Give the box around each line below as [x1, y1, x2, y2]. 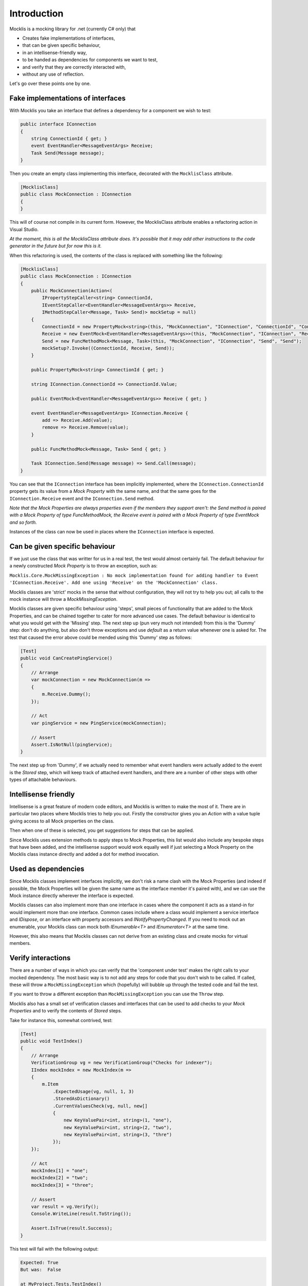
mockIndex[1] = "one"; [31, 1168, 88, 1174]
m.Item [42, 1081, 59, 1087]
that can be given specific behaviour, [22, 42, 101, 48]
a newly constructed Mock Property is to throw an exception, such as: [9, 563, 158, 569]
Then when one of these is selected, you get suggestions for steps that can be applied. [9, 827, 195, 833]
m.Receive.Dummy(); [42, 691, 91, 697]
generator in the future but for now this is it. [9, 243, 102, 249]
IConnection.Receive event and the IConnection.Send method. [9, 495, 155, 502]
